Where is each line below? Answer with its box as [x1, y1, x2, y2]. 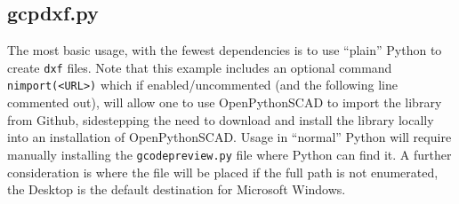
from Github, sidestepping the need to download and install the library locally [7, 110, 434, 129]
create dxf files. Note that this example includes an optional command [7, 58, 392, 76]
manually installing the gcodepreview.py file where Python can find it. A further [7, 145, 452, 163]
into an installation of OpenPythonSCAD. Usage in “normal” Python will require [7, 128, 452, 146]
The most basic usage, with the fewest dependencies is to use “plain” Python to [7, 41, 442, 59]
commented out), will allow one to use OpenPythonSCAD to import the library [7, 93, 442, 112]
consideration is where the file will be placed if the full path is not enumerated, [7, 162, 439, 181]
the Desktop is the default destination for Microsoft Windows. [7, 180, 346, 199]
